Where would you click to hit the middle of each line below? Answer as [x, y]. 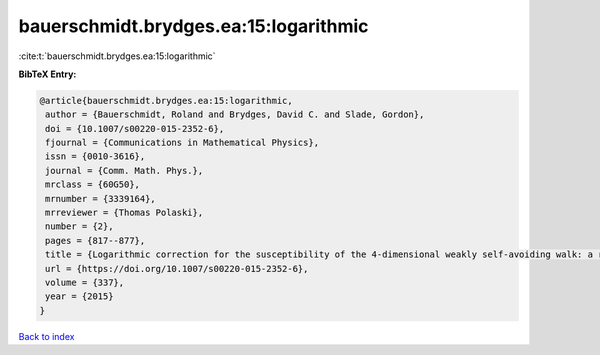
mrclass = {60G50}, [92, 184]
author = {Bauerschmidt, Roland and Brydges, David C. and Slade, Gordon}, [235, 114]
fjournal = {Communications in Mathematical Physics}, [182, 143]
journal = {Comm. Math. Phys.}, [124, 170]
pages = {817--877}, [95, 240]
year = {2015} [79, 296]
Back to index [46, 336]
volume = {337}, [85, 282]
